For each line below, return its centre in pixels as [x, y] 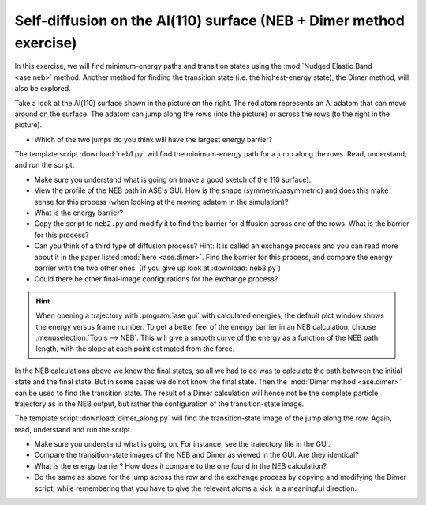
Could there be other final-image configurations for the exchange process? [156, 279]
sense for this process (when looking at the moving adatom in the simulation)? [161, 202]
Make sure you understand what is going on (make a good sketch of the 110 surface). [173, 179]
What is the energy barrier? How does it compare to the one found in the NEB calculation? [181, 465]
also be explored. [43, 89]
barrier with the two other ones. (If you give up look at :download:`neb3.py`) [158, 268]
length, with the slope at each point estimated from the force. [135, 349]
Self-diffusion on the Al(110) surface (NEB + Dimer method [210, 21]
